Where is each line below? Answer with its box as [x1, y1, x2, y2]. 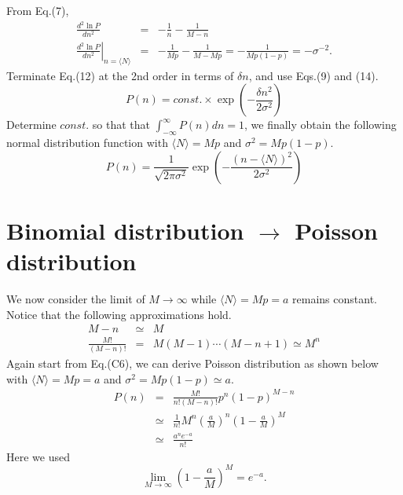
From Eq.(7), [6, 2, 69, 18]
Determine [6, 116, 57, 133]
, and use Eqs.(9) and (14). [248, 67, 379, 83]
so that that [92, 116, 150, 133]
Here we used [6, 448, 70, 464]
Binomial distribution [6, 214, 244, 246]
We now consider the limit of [6, 290, 145, 306]
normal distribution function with [6, 134, 168, 151]
